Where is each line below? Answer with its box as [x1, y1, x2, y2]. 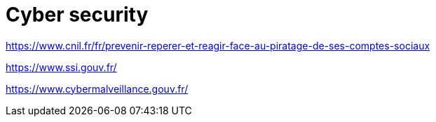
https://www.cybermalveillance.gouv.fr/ [6, 82, 189, 95]
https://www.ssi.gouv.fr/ [6, 61, 117, 73]
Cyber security [6, 3, 149, 26]
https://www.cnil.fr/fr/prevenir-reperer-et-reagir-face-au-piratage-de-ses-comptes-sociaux [6, 39, 430, 52]
